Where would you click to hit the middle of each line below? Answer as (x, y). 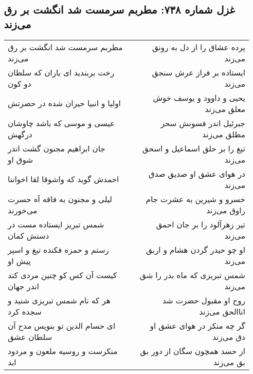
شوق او (20, 159)
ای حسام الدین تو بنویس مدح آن (62, 325)
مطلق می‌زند (224, 134)
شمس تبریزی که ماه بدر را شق (192, 275)
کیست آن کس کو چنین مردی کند (63, 275)
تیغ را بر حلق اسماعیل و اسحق (194, 148)
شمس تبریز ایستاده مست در (56, 224)
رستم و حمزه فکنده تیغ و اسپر (58, 249)
